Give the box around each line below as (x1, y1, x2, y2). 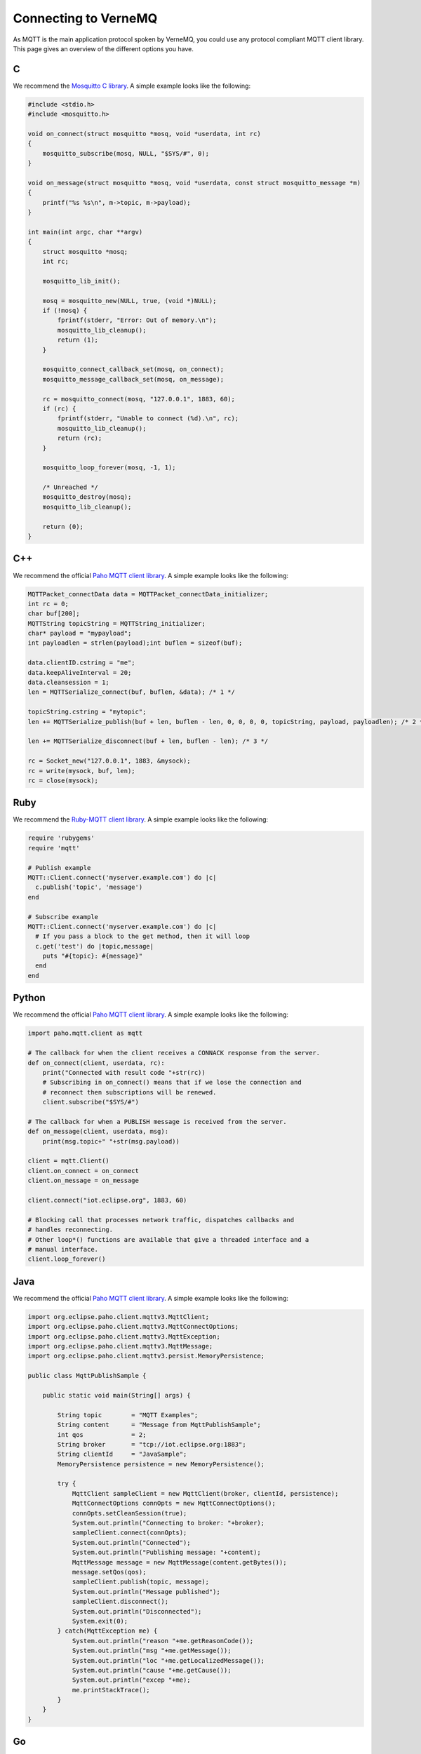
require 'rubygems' (27, 834, 95, 842)
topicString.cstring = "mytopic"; (27, 708, 147, 716)
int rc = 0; (27, 600, 69, 608)
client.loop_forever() (27, 1255, 106, 1263)
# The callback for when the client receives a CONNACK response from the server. (27, 1049, 321, 1057)
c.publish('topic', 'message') (35, 883, 143, 891)
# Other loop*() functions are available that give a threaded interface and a (27, 1236, 309, 1243)
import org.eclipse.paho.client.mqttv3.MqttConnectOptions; (27, 1323, 239, 1331)
